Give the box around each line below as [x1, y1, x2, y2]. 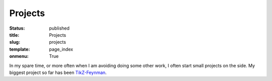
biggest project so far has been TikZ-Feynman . [9, 69, 107, 75]
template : [9, 46, 30, 52]
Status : [9, 25, 25, 31]
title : [9, 32, 20, 38]
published [49, 25, 70, 31]
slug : [9, 39, 20, 45]
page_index [49, 46, 73, 52]
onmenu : [9, 53, 29, 59]
